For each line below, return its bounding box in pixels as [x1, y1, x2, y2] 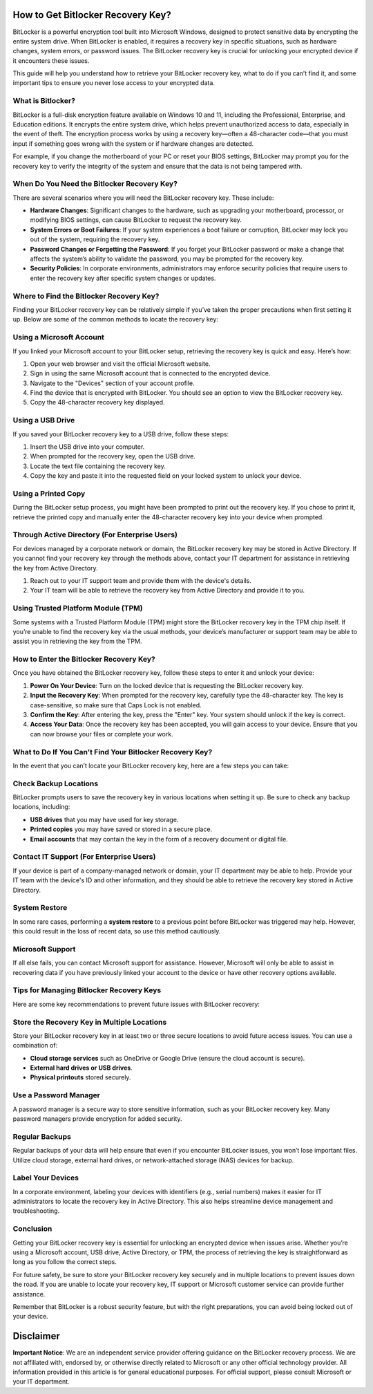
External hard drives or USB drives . [30, 1063, 133, 1072]
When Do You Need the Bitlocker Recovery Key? [12, 179, 178, 189]
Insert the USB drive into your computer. [30, 443, 145, 451]
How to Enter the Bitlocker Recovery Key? [12, 654, 155, 664]
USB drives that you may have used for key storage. [30, 815, 179, 824]
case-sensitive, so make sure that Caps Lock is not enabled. [30, 700, 202, 709]
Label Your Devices [12, 1173, 79, 1182]
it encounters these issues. [12, 56, 90, 65]
